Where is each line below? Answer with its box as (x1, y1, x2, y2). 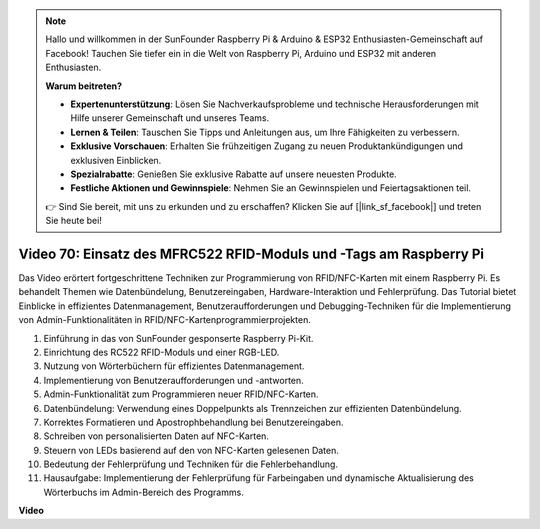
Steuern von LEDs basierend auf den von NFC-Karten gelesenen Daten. (43, 444, 340, 456)
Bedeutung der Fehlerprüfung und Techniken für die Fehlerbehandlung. (43, 458, 339, 470)
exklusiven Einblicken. (70, 154, 162, 166)
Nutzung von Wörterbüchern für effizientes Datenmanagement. (43, 360, 305, 372)
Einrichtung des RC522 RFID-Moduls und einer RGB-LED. (43, 346, 280, 358)
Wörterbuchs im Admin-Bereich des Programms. (43, 486, 244, 498)
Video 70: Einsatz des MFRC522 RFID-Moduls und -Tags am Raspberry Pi (18, 245, 485, 262)
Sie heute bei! (45, 215, 102, 227)
